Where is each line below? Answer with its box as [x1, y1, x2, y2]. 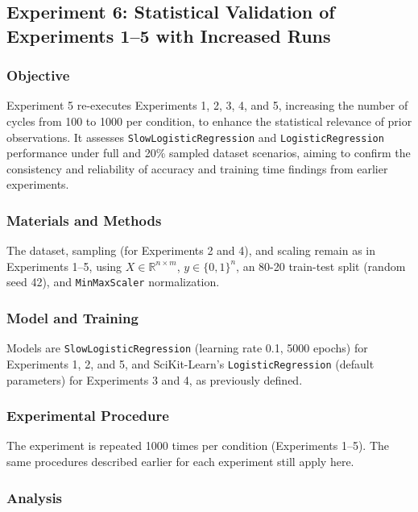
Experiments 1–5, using [6, 257, 122, 274]
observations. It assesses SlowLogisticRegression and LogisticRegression [6, 128, 384, 145]
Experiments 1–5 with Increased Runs [6, 23, 331, 48]
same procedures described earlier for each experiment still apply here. [6, 453, 354, 470]
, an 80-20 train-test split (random [236, 257, 406, 274]
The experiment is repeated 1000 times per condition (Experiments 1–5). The [6, 437, 390, 454]
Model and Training [6, 308, 139, 327]
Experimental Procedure [6, 406, 169, 426]
